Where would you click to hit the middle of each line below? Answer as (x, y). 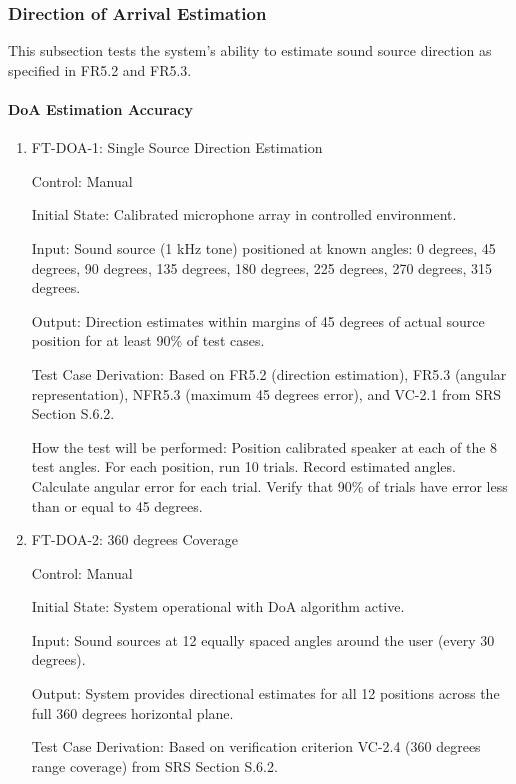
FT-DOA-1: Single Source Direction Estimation (177, 147)
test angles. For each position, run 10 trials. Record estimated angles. (243, 466)
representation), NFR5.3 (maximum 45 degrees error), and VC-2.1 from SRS (266, 393)
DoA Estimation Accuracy (100, 109)
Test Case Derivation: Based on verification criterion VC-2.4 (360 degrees (256, 746)
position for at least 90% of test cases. (148, 340)
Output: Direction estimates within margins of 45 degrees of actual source (258, 320)
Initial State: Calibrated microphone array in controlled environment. (244, 214)
